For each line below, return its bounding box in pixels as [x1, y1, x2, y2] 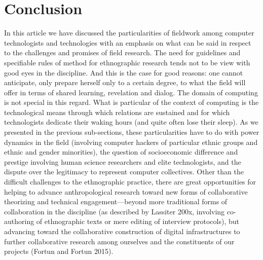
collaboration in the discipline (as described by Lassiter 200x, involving [4, 206, 225, 216]
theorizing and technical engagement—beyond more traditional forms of [4, 196, 228, 207]
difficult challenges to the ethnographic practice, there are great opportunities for [4, 176, 256, 187]
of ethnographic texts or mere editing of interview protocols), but [36, 216, 239, 227]
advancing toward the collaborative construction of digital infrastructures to [4, 226, 240, 236]
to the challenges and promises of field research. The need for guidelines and [4, 47, 241, 58]
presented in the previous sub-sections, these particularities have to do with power [4, 127, 259, 137]
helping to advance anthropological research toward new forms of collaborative [4, 186, 248, 197]
